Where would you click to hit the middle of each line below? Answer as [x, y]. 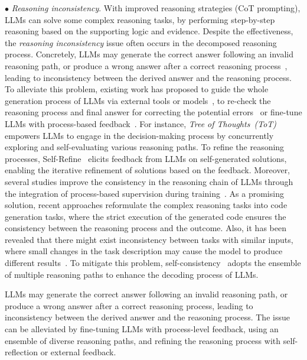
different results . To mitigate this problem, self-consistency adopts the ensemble [153, 263]
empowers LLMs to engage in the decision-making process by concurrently [139, 135]
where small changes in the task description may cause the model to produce [144, 251]
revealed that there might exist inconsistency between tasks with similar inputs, [149, 239]
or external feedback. [78, 352]
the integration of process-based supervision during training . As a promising [144, 193]
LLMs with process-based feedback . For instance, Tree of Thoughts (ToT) [141, 123]
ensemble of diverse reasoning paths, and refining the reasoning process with [143, 340]
